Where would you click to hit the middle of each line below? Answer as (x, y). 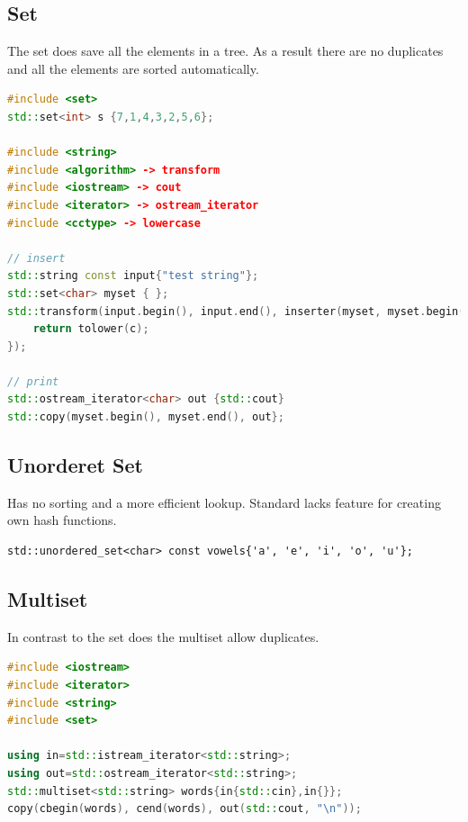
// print (33, 381)
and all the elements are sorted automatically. (133, 68)
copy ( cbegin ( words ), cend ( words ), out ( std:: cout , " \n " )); (184, 809)
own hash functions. (62, 520)
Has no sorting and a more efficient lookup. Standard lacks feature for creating (224, 502)
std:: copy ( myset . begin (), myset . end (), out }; (146, 417)
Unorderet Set (75, 465)
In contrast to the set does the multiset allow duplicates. (163, 636)
